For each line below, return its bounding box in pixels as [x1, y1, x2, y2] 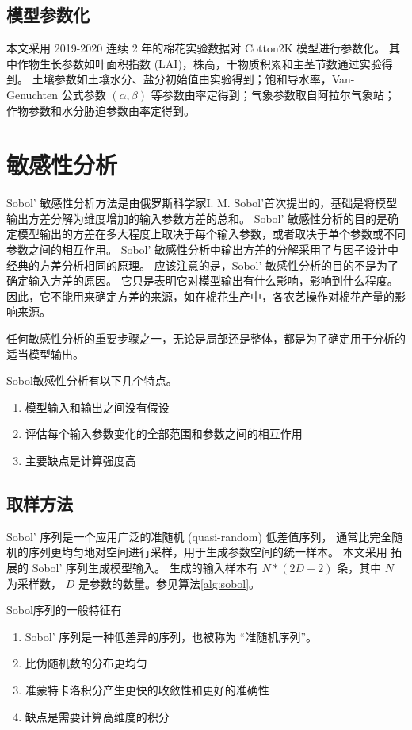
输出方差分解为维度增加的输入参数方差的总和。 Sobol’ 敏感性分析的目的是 [6, 209, 388, 226]
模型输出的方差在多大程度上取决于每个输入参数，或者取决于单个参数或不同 [17, 225, 406, 242]
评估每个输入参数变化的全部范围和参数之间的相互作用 [25, 425, 303, 442]
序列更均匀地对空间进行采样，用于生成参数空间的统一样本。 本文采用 [28, 544, 387, 560]
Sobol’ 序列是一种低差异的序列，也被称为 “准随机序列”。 [25, 628, 318, 644]
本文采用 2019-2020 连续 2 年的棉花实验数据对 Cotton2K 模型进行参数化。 [6, 40, 386, 56]
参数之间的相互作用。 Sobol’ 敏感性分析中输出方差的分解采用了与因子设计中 [6, 241, 399, 258]
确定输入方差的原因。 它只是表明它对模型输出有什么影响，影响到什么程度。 [6, 272, 399, 289]
